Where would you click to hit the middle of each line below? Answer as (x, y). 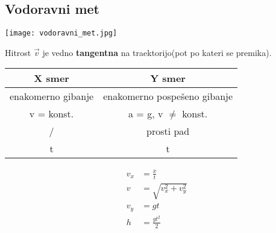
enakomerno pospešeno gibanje (168, 96)
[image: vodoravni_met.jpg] (61, 33)
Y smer (168, 78)
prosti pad (168, 131)
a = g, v (146, 114)
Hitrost (18, 52)
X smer (52, 78)
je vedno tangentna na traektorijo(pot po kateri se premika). (157, 52)
